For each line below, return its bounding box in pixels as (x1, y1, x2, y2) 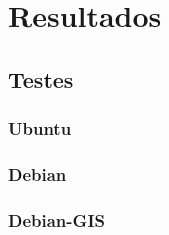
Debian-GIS (8, 207, 105, 232)
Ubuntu (8, 116, 72, 141)
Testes (8, 63, 74, 94)
